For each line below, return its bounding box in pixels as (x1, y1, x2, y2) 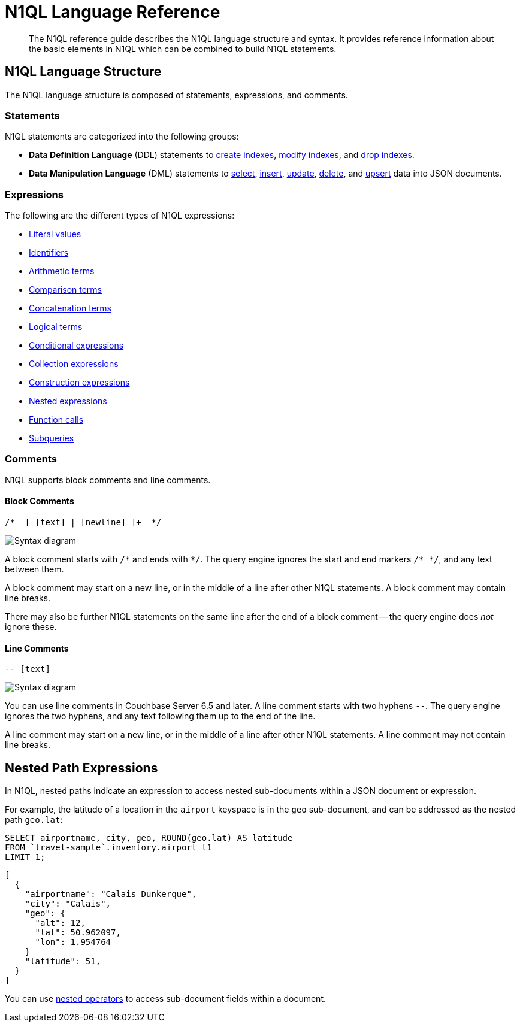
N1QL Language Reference (5, 2, 220, 22)
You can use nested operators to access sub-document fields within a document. (5, 993, 326, 1004)
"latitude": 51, (25, 956, 101, 967)
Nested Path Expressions (5, 760, 158, 775)
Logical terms (29, 322, 83, 332)
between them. (5, 564, 64, 575)
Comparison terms (29, 284, 102, 295)
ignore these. (5, 622, 57, 632)
